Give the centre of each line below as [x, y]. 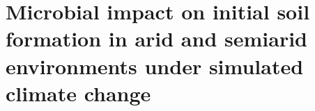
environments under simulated [155, 66]
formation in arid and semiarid [156, 39]
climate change [78, 93]
